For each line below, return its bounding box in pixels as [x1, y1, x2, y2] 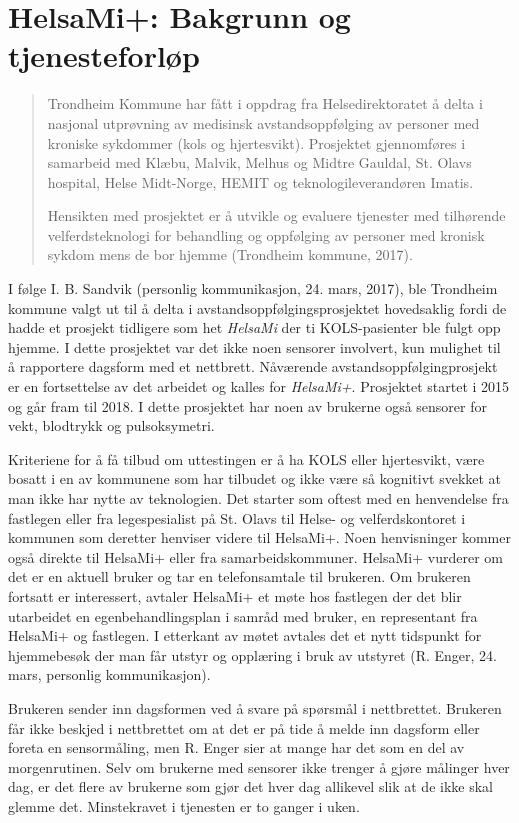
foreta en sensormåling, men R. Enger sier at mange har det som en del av [8, 737, 465, 758]
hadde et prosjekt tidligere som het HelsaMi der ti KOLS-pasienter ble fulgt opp [8, 317, 501, 338]
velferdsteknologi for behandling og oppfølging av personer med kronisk [47, 224, 485, 245]
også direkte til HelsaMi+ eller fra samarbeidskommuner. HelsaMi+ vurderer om [8, 546, 503, 567]
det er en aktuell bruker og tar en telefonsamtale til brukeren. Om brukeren [8, 566, 471, 587]
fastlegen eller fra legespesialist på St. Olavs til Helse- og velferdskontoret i [8, 507, 466, 528]
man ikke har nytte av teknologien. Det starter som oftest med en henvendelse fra [8, 488, 509, 508]
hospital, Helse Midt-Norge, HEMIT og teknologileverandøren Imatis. [47, 171, 474, 192]
